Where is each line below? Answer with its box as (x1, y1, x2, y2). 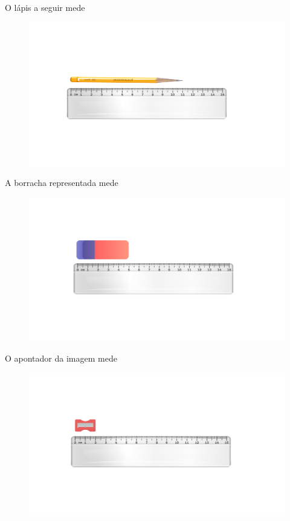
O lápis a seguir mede (5, 1, 85, 13)
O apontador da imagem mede (5, 351, 117, 364)
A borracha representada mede (5, 176, 118, 189)
